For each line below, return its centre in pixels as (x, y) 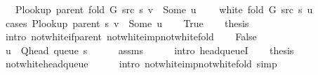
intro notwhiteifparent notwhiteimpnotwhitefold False (131, 36)
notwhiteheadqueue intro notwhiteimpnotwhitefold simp (141, 64)
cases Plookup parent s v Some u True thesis (127, 23)
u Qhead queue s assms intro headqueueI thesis (150, 50)
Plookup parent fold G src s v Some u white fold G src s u (164, 9)
